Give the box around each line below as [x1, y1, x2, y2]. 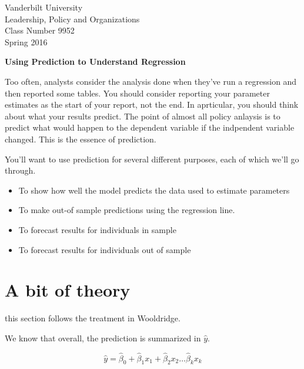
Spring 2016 [5, 35, 48, 48]
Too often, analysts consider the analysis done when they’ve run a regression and [5, 75, 297, 87]
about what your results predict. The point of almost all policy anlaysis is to [5, 109, 280, 122]
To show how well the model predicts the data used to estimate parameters [18, 184, 290, 196]
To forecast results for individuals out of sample [18, 243, 191, 255]
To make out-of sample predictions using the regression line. [18, 204, 235, 216]
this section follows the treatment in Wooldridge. [5, 312, 181, 324]
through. [5, 164, 36, 177]
